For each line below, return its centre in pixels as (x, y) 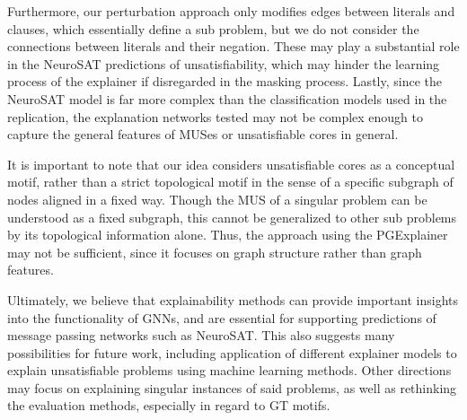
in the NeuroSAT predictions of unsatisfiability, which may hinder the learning (224, 63)
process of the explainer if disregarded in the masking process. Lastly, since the (225, 81)
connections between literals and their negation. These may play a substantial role (233, 46)
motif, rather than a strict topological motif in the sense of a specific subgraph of (230, 182)
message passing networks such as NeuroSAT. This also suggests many (201, 335)
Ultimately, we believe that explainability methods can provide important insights (233, 299)
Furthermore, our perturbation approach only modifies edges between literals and (231, 11)
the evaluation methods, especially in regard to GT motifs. (169, 405)
